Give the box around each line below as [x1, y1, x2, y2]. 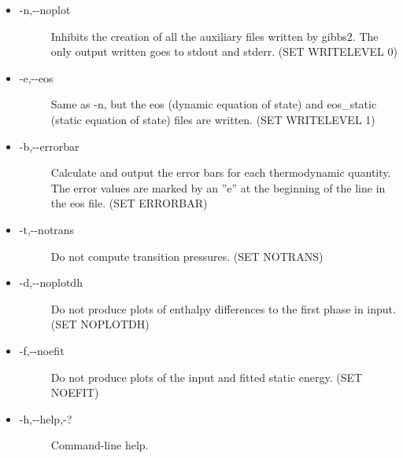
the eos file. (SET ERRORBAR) [50, 195, 208, 211]
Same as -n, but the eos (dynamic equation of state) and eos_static [50, 96, 377, 112]
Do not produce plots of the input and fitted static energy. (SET [50, 368, 363, 385]
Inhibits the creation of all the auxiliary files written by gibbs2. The [50, 27, 379, 44]
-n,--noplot [19, 2, 71, 17]
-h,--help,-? [19, 410, 72, 427]
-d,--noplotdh [19, 274, 83, 291]
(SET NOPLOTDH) [50, 316, 150, 332]
